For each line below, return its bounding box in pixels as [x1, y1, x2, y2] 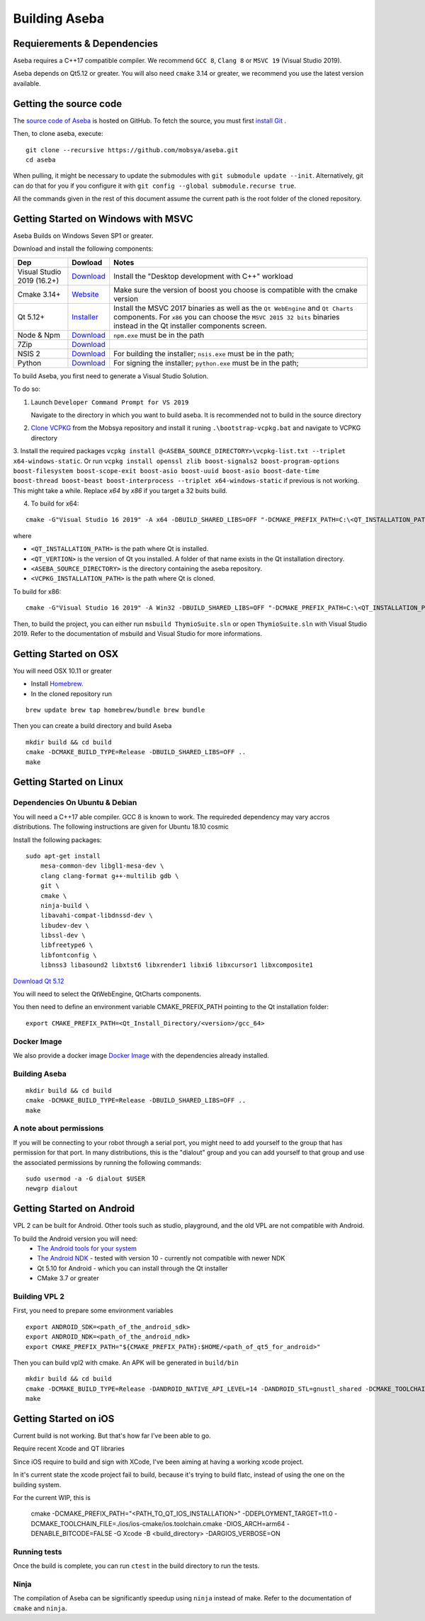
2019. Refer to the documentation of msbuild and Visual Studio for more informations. [13, 629, 262, 637]
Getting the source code [13, 98, 123, 110]
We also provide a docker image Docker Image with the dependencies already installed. [13, 1051, 269, 1059]
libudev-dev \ [40, 921, 90, 929]
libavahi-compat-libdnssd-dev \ [40, 911, 153, 920]
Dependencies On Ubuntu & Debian [13, 797, 137, 807]
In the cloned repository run [30, 689, 113, 698]
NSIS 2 [17, 348, 40, 358]
